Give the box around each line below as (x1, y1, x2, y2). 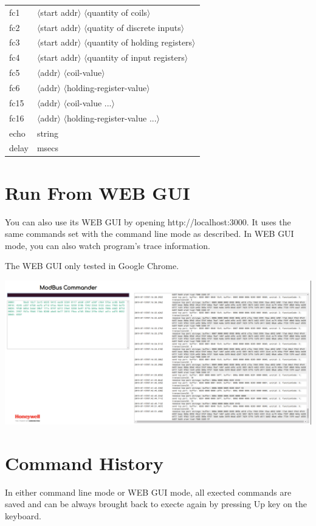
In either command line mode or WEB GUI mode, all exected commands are (5, 485, 292, 498)
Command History (5, 450, 163, 475)
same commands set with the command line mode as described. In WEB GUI (5, 227, 294, 240)
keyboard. (5, 510, 41, 522)
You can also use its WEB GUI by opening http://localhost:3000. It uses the (5, 215, 291, 228)
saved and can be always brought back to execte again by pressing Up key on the (5, 497, 307, 510)
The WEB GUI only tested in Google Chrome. (5, 259, 179, 272)
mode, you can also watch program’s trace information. (5, 239, 210, 251)
